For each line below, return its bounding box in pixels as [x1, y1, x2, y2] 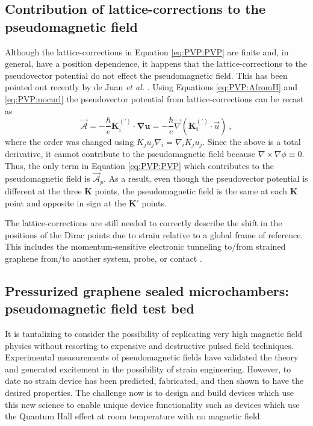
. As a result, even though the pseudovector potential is [104, 172, 308, 185]
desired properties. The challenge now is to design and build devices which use [5, 386, 294, 399]
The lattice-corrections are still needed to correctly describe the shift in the [5, 217, 282, 229]
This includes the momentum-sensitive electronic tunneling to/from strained [5, 240, 286, 253]
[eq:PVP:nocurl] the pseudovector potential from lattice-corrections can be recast [5, 92, 304, 105]
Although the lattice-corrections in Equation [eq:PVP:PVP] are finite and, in [5, 45, 289, 58]
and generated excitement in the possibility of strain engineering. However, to [5, 362, 291, 375]
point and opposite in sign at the [5, 196, 126, 209]
